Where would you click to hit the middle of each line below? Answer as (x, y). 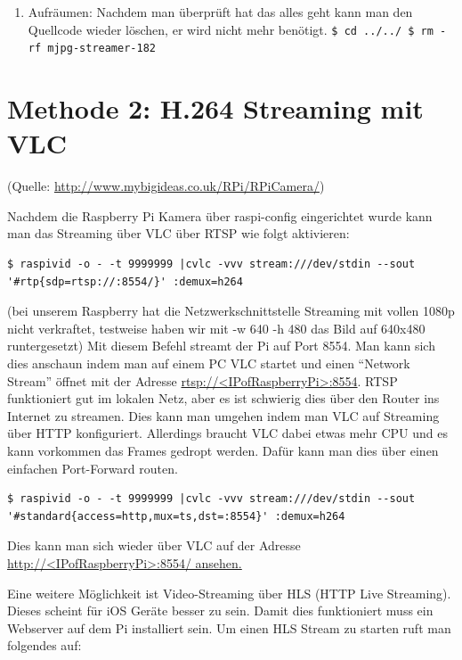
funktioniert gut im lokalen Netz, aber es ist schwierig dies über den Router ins (223, 398)
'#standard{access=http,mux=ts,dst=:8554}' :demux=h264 (176, 516)
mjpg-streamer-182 (101, 49)
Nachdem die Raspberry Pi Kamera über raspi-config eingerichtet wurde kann (220, 215)
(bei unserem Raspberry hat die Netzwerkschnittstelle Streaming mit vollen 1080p (231, 311)
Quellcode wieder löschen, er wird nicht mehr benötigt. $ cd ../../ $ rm (231, 29)
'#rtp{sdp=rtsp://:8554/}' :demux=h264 (125, 281)
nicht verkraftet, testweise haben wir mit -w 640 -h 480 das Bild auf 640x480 (216, 328)
